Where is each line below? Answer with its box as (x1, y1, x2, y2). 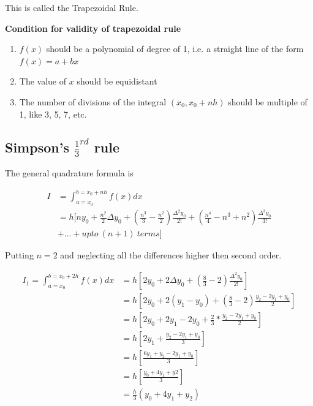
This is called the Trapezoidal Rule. (5, 1, 138, 13)
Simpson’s (5, 137, 69, 156)
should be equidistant (77, 75, 157, 88)
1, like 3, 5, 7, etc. (19, 107, 87, 120)
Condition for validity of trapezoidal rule (5, 21, 181, 34)
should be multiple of (228, 95, 307, 108)
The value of (19, 75, 67, 88)
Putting (5, 249, 34, 261)
